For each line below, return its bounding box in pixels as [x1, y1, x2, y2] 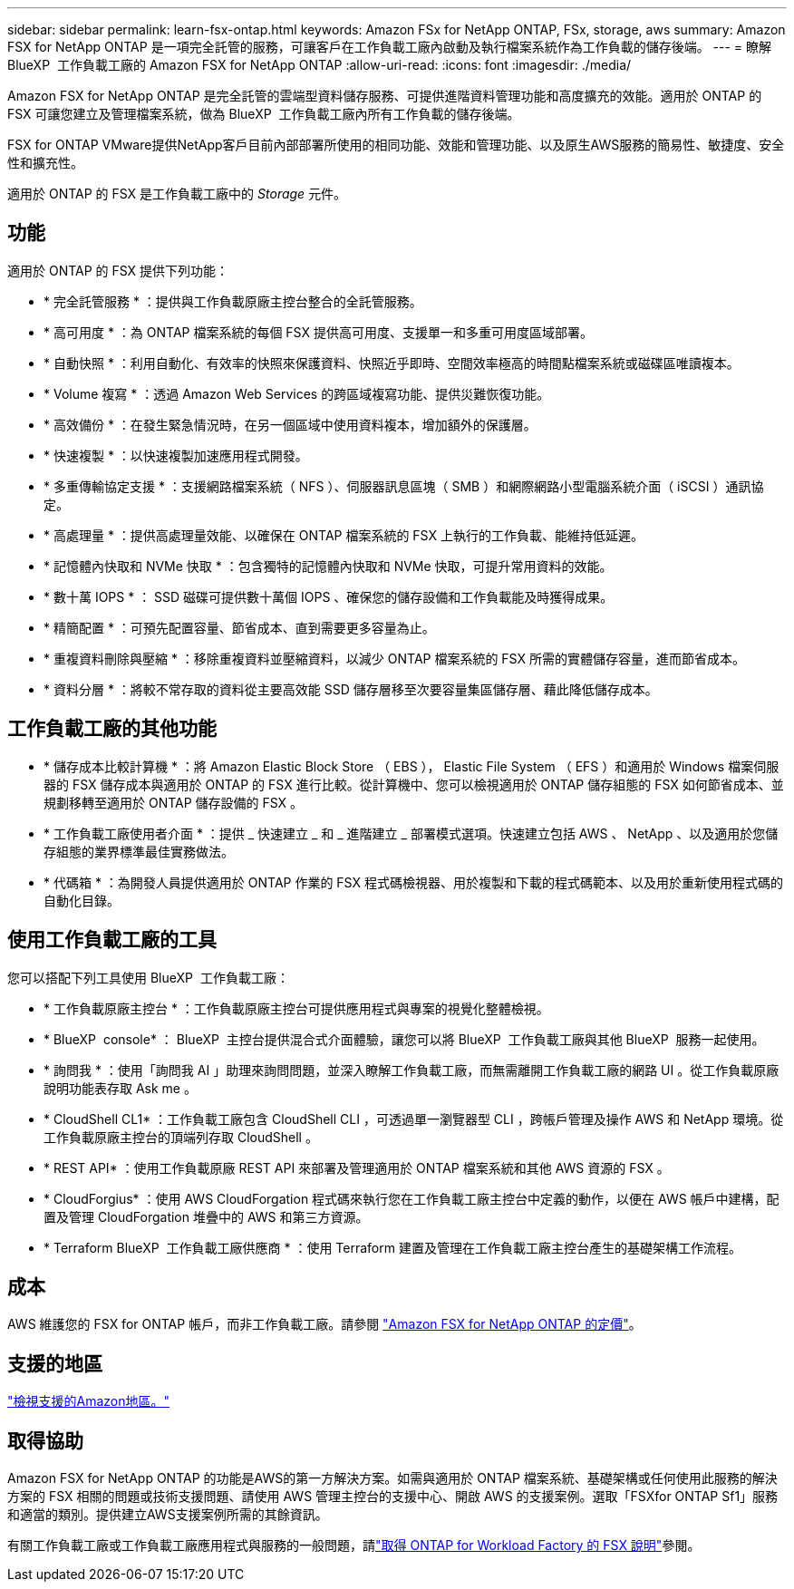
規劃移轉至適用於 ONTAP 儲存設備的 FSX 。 [44, 794, 304, 810]
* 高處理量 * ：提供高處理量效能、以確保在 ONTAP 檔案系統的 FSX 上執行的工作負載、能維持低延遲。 [44, 527, 644, 543]
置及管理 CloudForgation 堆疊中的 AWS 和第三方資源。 [44, 1208, 369, 1225]
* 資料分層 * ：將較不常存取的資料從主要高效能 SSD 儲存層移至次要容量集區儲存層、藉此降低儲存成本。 [44, 681, 658, 697]
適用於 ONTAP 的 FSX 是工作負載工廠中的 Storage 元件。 [7, 186, 347, 201]
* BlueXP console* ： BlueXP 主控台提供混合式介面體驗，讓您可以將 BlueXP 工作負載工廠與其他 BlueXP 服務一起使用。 [44, 1031, 765, 1047]
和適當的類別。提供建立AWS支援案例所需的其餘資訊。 [7, 1507, 328, 1523]
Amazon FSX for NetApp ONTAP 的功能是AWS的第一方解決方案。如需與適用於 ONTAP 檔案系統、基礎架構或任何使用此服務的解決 [7, 1470, 778, 1487]
